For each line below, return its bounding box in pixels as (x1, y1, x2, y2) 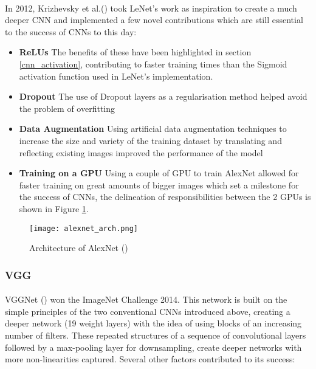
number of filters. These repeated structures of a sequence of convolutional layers (5, 328, 306, 341)
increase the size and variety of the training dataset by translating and (19, 134, 282, 147)
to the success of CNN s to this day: (5, 25, 137, 38)
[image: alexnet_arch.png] (29, 224, 138, 233)
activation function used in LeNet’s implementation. (19, 69, 213, 82)
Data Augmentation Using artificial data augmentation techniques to (19, 122, 287, 135)
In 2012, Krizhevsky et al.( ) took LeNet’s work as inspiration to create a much (5, 1, 297, 14)
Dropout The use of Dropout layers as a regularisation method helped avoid (19, 90, 307, 103)
